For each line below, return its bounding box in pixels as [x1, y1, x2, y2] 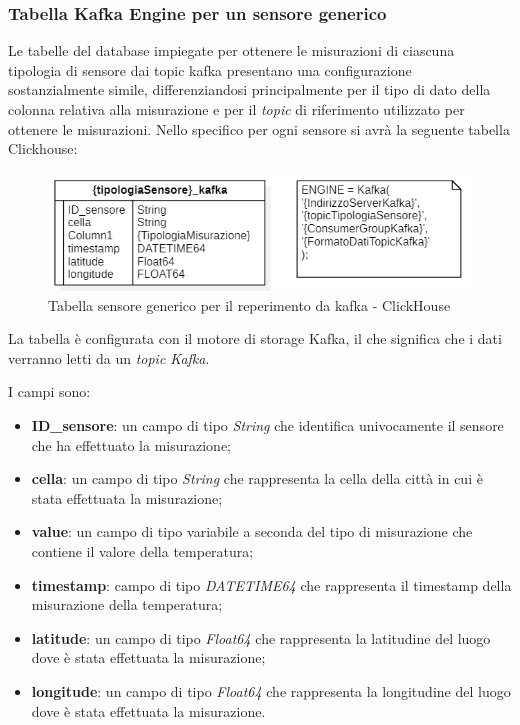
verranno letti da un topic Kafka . [8, 347, 210, 368]
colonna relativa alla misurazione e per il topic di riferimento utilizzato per [8, 99, 465, 119]
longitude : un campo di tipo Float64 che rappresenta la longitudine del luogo [31, 680, 511, 701]
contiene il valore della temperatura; [31, 540, 254, 561]
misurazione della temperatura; [31, 594, 223, 615]
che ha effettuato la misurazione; [31, 434, 232, 455]
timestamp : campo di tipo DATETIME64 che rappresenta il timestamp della [31, 574, 512, 595]
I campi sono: [8, 381, 91, 402]
